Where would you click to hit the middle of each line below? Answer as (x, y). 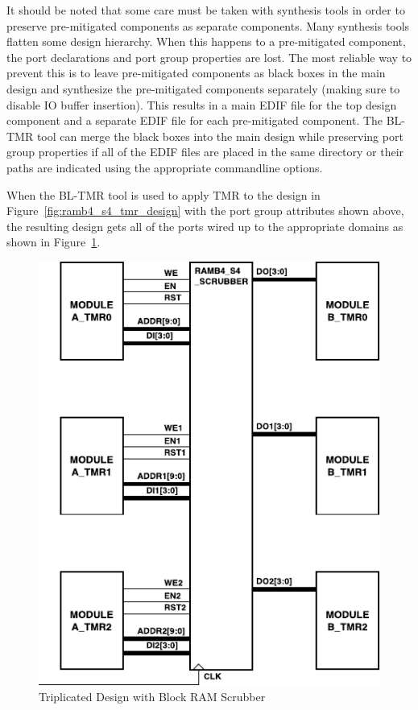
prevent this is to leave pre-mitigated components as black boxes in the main (196, 73)
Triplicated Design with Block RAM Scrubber (152, 697)
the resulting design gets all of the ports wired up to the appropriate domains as (205, 226)
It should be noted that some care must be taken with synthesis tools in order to (206, 10)
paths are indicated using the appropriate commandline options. (165, 167)
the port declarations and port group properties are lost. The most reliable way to (209, 57)
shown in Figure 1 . (54, 242)
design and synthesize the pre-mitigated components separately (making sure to (203, 88)
